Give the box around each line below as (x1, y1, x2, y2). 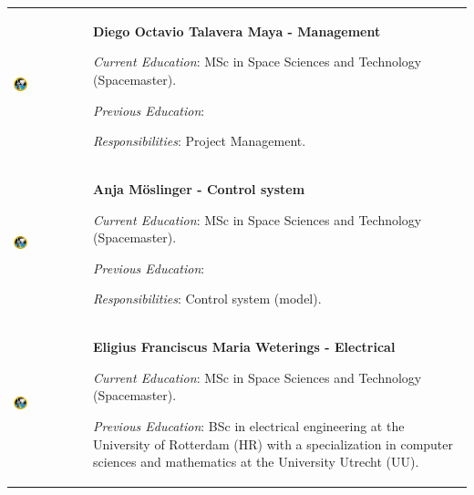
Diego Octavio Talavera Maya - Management (93, 21, 381, 40)
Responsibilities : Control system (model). (93, 289, 322, 308)
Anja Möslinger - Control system (93, 179, 305, 198)
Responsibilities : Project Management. (93, 131, 306, 150)
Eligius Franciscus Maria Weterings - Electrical (93, 337, 396, 356)
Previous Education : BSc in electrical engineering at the (93, 416, 405, 435)
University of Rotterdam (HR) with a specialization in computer (93, 434, 454, 453)
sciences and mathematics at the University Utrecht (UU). (93, 452, 419, 471)
